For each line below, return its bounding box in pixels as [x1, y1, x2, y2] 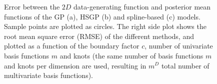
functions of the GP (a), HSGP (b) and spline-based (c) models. [4, 11, 200, 21]
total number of [161, 60, 209, 70]
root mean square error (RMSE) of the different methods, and [4, 30, 194, 41]
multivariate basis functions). [4, 70, 93, 80]
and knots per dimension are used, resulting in [4, 60, 146, 70]
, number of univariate [144, 40, 213, 51]
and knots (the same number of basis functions [59, 50, 203, 60]
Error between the [4, 1, 60, 11]
